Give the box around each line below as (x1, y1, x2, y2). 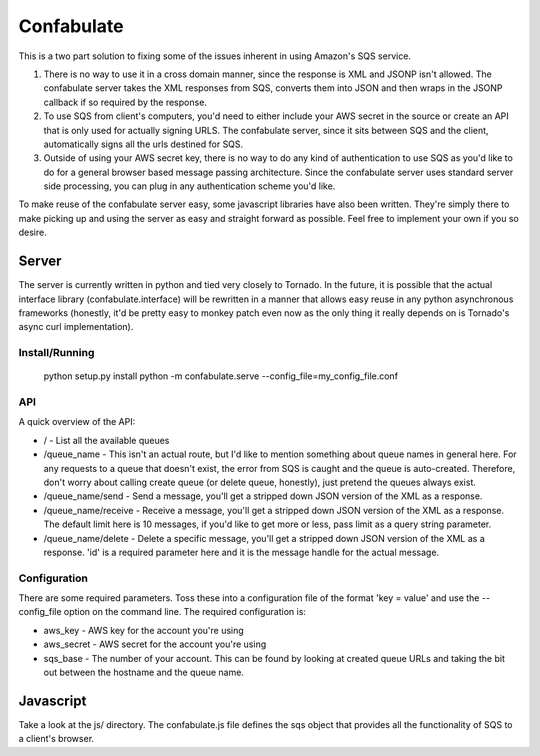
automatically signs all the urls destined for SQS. (43, 138, 244, 150)
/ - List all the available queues (43, 434, 170, 446)
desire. (18, 226, 47, 239)
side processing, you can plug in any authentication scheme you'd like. (43, 180, 336, 192)
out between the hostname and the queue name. (43, 666, 245, 679)
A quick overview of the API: (18, 416, 136, 428)
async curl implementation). (18, 321, 134, 333)
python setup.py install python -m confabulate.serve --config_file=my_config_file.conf (43, 370, 399, 382)
